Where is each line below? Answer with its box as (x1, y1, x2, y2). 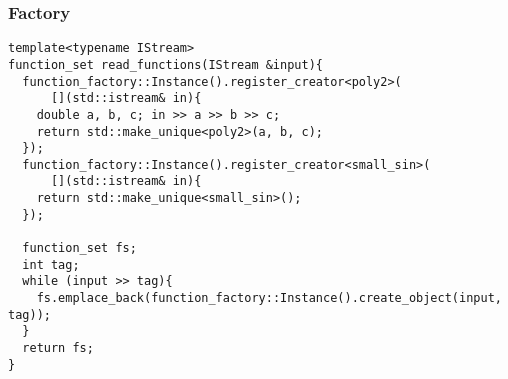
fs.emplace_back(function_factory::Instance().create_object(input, (36, 291, 502, 306)
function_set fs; (22, 241, 137, 256)
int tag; (22, 257, 80, 272)
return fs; (22, 341, 94, 356)
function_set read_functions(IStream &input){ (8, 57, 323, 72)
